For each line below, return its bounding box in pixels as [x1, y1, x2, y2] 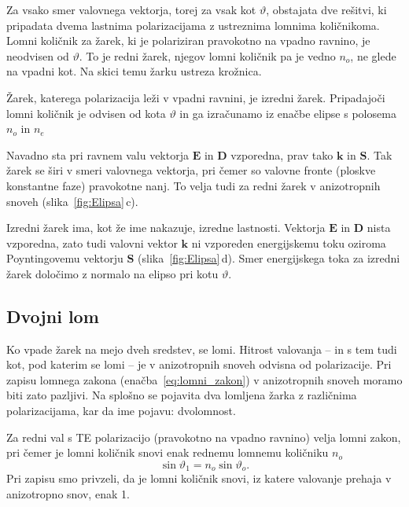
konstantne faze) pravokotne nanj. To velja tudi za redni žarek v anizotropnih [6, 177, 381, 193]
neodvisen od [6, 47, 69, 64]
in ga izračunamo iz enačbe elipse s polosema [179, 105, 396, 121]
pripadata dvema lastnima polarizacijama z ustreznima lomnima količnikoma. [6, 17, 380, 33]
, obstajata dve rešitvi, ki [266, 2, 387, 17]
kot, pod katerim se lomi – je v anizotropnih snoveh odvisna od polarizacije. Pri [6, 356, 392, 373]
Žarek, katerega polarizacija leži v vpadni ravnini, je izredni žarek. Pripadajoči [6, 89, 385, 105]
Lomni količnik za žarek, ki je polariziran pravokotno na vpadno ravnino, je [6, 32, 370, 49]
